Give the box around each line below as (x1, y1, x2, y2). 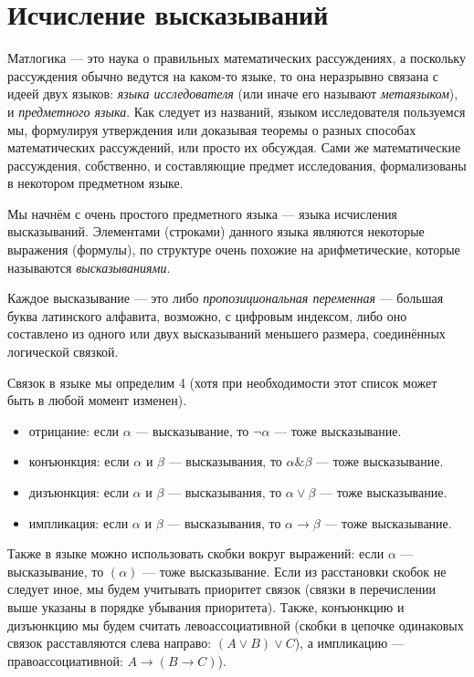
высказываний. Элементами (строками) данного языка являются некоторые (7, 222, 425, 241)
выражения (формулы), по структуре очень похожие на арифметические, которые (7, 240, 460, 259)
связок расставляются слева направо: (7, 633, 212, 652)
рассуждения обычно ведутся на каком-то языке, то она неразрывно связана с (7, 66, 439, 85)
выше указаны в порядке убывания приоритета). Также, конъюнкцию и (7, 597, 405, 616)
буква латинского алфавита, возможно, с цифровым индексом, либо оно (7, 306, 407, 325)
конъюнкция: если (28, 452, 130, 471)
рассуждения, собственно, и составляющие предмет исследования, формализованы (7, 155, 467, 174)
